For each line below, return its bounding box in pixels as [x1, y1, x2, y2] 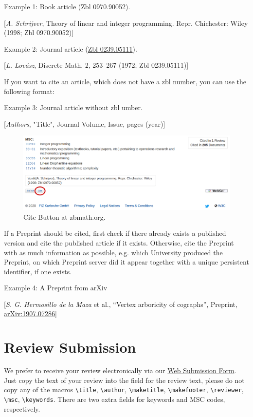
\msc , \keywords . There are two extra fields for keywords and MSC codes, [4, 394, 225, 404]
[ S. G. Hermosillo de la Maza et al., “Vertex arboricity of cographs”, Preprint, [4, 299, 237, 309]
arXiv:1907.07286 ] [4, 308, 57, 319]
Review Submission [4, 337, 136, 357]
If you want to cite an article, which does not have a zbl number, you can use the [4, 76, 246, 86]
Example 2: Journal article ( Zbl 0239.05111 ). [4, 43, 137, 54]
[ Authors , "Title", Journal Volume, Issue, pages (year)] [4, 118, 165, 129]
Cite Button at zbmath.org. [23, 211, 106, 222]
